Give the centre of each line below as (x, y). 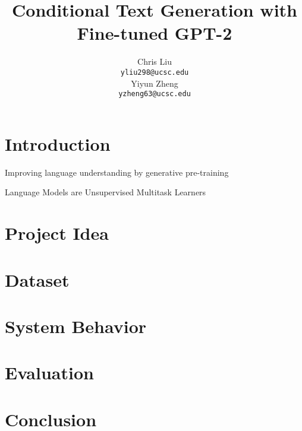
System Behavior (76, 326)
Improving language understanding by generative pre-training (117, 172)
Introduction (58, 143)
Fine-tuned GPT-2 (155, 33)
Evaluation (49, 373)
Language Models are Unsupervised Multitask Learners (106, 192)
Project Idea (57, 233)
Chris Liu (155, 61)
